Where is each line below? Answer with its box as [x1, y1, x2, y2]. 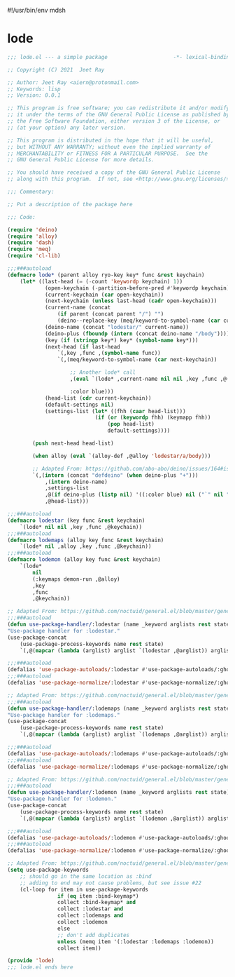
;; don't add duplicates [57, 931, 130, 938]
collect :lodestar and [57, 905, 124, 912]
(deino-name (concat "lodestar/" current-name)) [44, 323, 190, 330]
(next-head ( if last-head [44, 343, 120, 350]
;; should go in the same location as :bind [20, 872, 152, 880]
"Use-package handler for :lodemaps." [7, 711, 120, 718]
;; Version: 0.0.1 [7, 92, 61, 99]
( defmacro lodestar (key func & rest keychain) [7, 517, 145, 524]
